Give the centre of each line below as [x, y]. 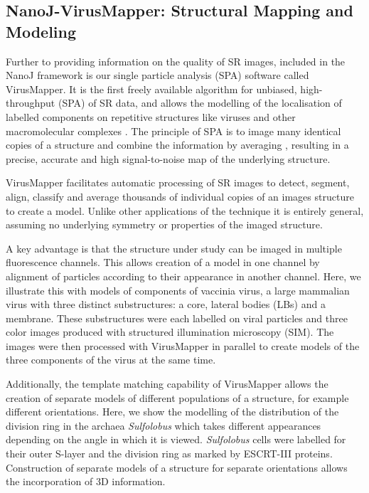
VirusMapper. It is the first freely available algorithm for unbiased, [151, 89]
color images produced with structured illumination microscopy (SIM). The [170, 332]
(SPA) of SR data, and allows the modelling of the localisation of [200, 103]
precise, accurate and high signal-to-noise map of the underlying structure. [168, 158]
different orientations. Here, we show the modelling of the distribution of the [172, 412]
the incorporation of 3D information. [86, 481]
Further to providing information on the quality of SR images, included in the [176, 61]
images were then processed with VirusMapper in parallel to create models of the [183, 345]
